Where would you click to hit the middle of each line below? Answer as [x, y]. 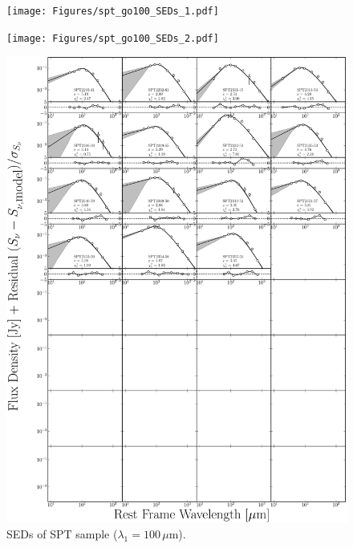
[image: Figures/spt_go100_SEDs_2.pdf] [113, 38]
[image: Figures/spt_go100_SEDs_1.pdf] [113, 11]
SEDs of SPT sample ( [62, 534]
